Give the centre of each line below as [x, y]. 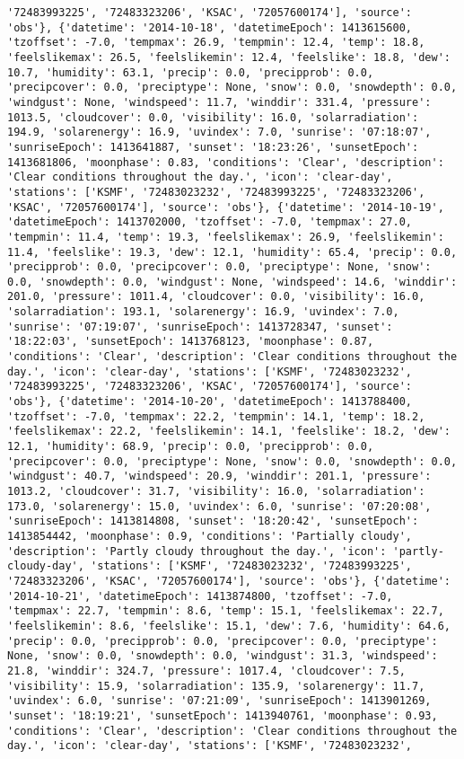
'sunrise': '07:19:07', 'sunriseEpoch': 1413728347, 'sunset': [200, 327]
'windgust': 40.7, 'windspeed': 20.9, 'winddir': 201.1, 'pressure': [219, 477]
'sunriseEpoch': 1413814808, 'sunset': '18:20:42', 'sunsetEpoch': [213, 521]
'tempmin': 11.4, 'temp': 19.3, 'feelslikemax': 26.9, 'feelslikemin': [226, 237]
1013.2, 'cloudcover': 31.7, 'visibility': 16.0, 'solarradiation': [216, 491]
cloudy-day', [46, 566]
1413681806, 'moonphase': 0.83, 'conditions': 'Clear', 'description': [226, 162]
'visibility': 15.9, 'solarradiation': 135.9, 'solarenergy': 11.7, [216, 686]
